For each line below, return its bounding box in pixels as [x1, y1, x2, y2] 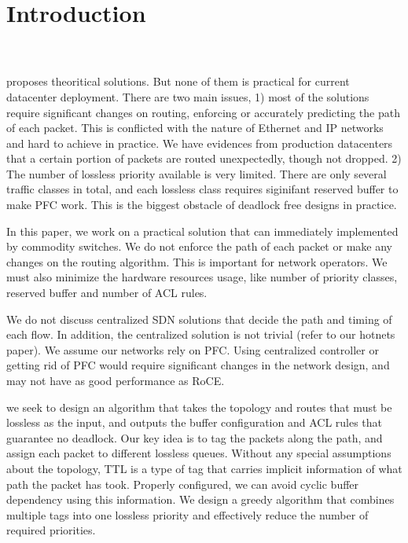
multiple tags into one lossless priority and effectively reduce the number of [6, 506, 369, 523]
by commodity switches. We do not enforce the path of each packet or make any [6, 238, 392, 255]
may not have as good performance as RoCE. [6, 372, 225, 388]
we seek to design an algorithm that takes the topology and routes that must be [6, 398, 392, 415]
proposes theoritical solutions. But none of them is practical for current [6, 73, 350, 90]
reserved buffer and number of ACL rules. [6, 284, 208, 301]
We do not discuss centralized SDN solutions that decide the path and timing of [6, 310, 392, 327]
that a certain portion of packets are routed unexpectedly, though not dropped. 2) [6, 150, 402, 167]
